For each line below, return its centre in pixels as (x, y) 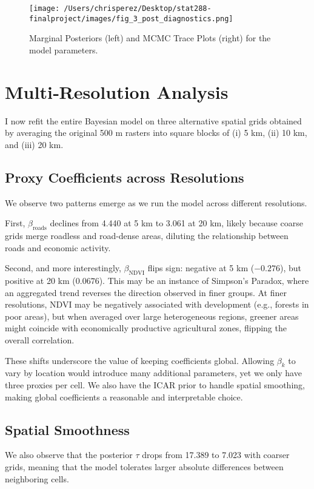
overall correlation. (40, 339)
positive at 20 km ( (40, 280)
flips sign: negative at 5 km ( (201, 268)
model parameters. (64, 49)
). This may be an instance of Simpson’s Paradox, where (204, 280)
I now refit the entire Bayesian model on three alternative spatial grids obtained (153, 120)
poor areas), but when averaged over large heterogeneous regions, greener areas (152, 316)
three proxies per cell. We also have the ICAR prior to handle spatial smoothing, (155, 384)
